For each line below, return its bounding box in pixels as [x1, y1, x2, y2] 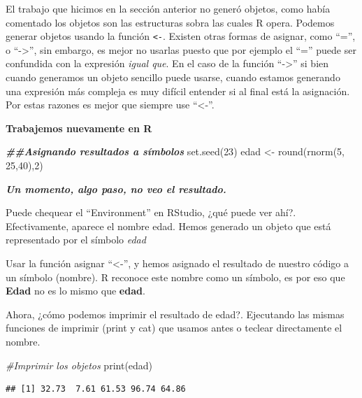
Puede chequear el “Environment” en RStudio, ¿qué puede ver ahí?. [6, 205, 296, 220]
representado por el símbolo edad [6, 232, 146, 247]
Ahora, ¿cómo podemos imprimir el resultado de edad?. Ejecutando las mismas [6, 306, 345, 321]
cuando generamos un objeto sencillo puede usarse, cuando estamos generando [6, 70, 340, 85]
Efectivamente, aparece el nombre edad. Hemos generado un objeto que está [6, 218, 331, 233]
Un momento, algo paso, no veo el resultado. [6, 181, 226, 196]
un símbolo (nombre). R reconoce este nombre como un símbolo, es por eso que [6, 269, 345, 284]
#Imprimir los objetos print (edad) [6, 357, 153, 372]
